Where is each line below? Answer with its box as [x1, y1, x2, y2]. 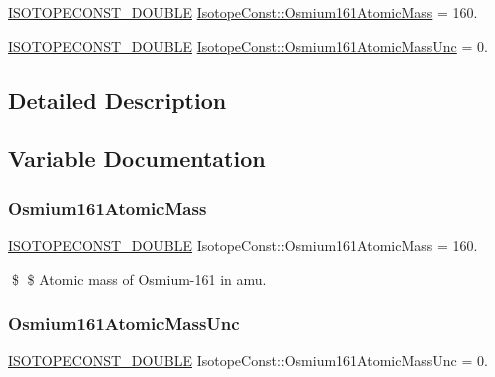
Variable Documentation [8, 143, 266, 174]
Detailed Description [8, 84, 227, 115]
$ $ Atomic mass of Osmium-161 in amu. [11, 268, 267, 289]
